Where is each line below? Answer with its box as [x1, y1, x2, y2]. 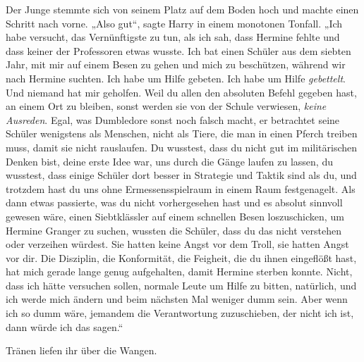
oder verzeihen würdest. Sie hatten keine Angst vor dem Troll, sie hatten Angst [6, 237, 349, 251]
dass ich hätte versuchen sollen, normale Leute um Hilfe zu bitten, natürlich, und [6, 277, 357, 292]
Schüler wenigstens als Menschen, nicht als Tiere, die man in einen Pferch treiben [6, 126, 358, 141]
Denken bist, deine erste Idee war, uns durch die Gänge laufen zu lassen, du [6, 154, 333, 168]
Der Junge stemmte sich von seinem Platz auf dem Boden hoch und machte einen [6, 2, 359, 16]
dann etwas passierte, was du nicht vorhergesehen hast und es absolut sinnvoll [6, 195, 343, 210]
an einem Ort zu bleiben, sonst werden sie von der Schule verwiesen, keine [6, 99, 327, 113]
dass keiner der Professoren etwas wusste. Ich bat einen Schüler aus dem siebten [6, 43, 351, 58]
